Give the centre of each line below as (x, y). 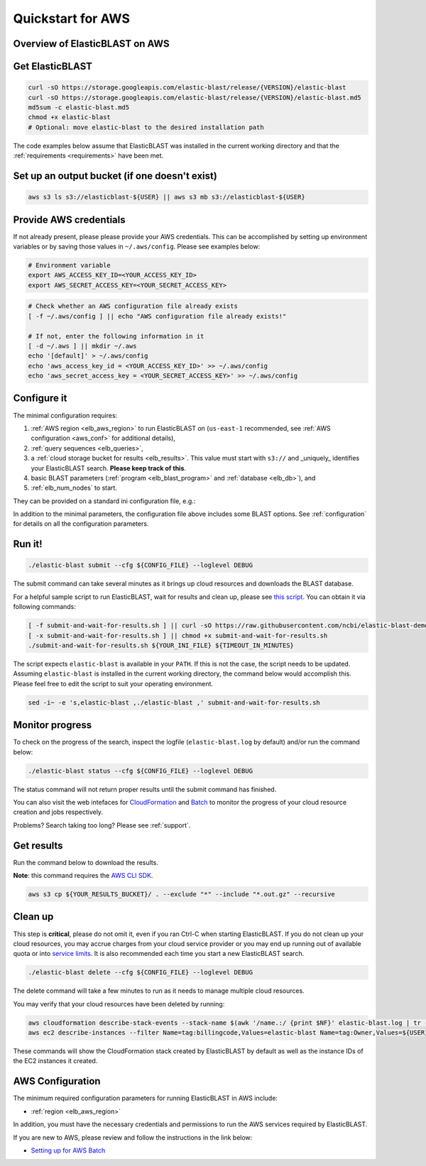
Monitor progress (53, 725)
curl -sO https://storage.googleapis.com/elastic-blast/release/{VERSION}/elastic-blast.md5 (195, 97)
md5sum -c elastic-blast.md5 (79, 107)
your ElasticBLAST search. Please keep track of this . (109, 468)
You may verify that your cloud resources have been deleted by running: (119, 1003)
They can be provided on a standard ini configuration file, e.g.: (104, 501)
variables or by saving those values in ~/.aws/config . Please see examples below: (137, 246)
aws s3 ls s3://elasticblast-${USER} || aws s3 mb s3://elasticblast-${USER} (166, 197)
